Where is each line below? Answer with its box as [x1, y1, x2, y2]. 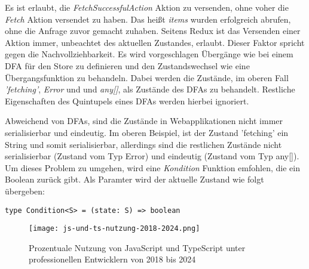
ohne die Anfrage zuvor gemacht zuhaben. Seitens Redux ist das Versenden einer [5, 24, 301, 37]
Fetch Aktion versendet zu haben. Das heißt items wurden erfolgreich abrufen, [5, 13, 291, 25]
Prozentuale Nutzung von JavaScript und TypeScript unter [29, 241, 246, 253]
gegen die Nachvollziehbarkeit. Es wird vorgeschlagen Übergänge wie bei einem [5, 48, 293, 60]
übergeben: [5, 184, 45, 197]
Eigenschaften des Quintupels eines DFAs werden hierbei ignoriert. [5, 94, 249, 107]
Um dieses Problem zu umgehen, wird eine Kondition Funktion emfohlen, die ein [5, 161, 300, 174]
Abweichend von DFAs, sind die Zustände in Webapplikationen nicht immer [5, 115, 283, 127]
